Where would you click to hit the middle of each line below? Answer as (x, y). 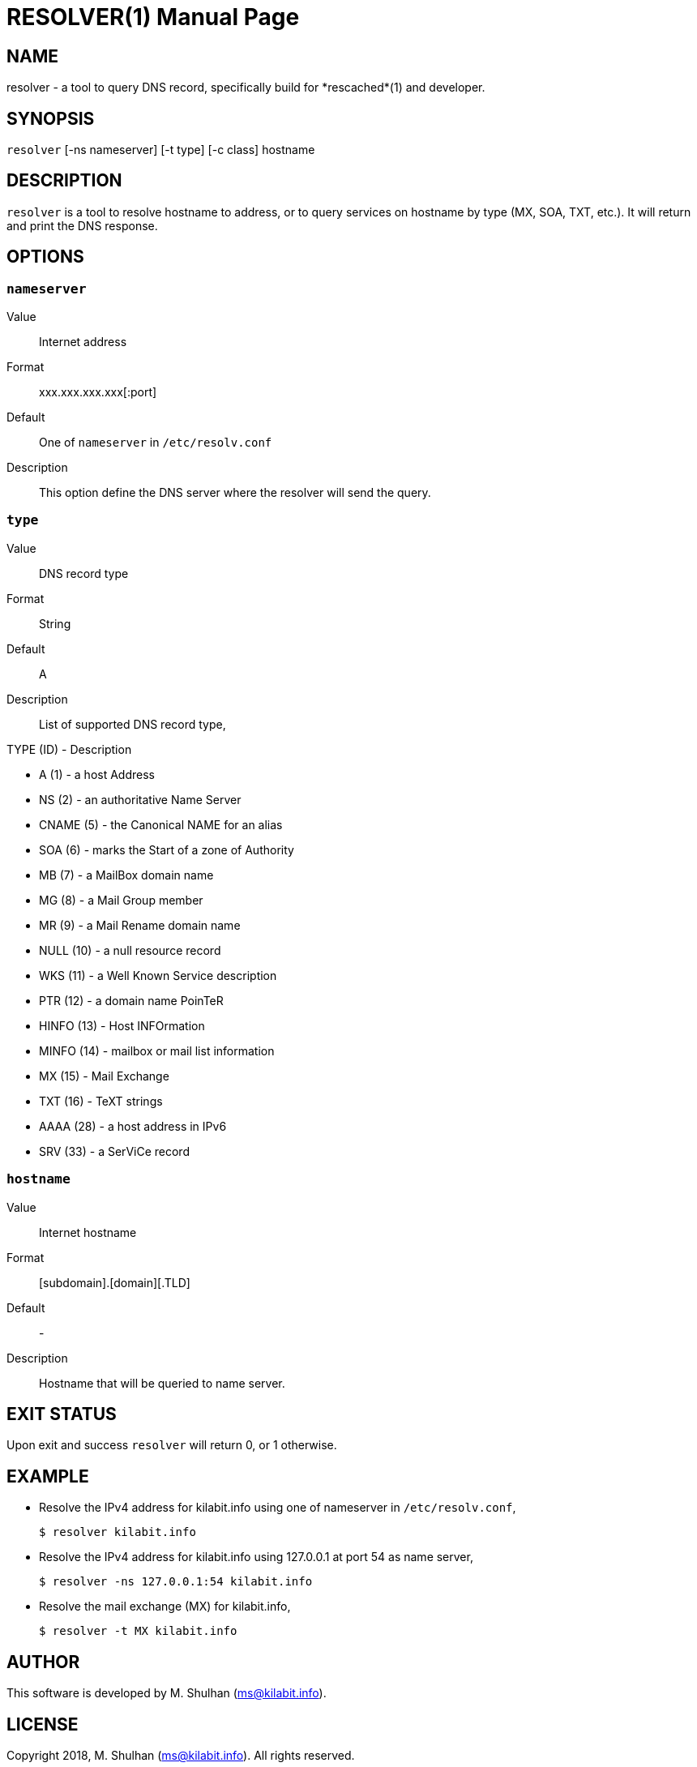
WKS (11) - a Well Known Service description (158, 975)
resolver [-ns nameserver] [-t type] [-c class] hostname (161, 150)
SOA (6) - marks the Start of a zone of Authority (167, 849)
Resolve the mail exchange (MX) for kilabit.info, (165, 1607)
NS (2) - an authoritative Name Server (140, 799)
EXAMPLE (48, 1476)
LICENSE (43, 1724)
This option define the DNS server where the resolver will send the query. (235, 493)
